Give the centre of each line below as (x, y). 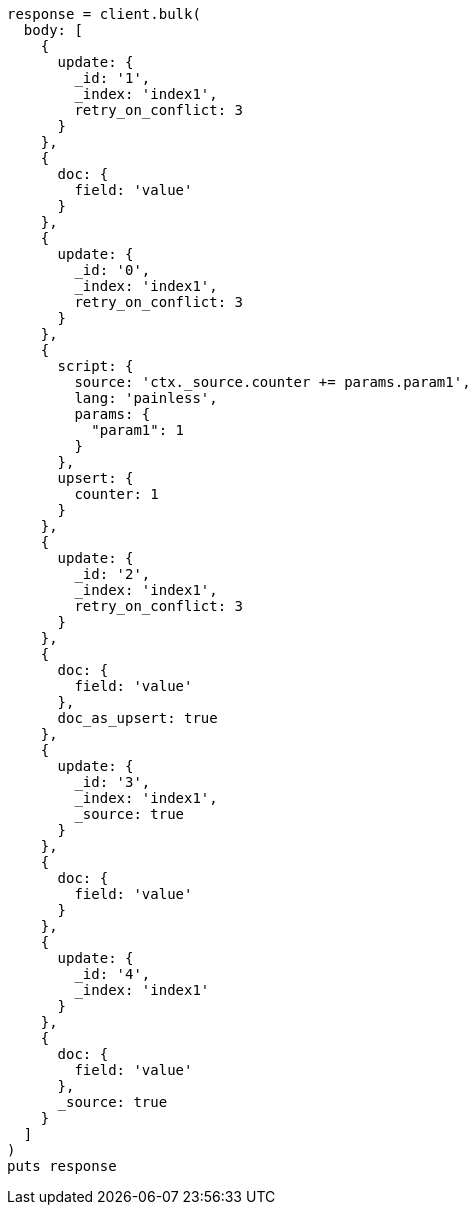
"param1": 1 (138, 430)
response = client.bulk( (104, 14)
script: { (95, 366)
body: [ (53, 30)
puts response (62, 1166)
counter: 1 (116, 494)
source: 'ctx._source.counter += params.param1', (272, 382)
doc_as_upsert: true (137, 718)
